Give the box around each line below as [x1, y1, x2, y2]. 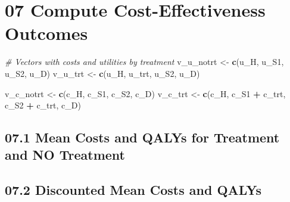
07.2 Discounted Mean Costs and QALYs [5, 181, 262, 199]
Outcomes [5, 21, 88, 45]
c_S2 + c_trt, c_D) [5, 99, 81, 111]
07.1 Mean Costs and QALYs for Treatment [5, 128, 280, 147]
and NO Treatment [5, 145, 125, 164]
